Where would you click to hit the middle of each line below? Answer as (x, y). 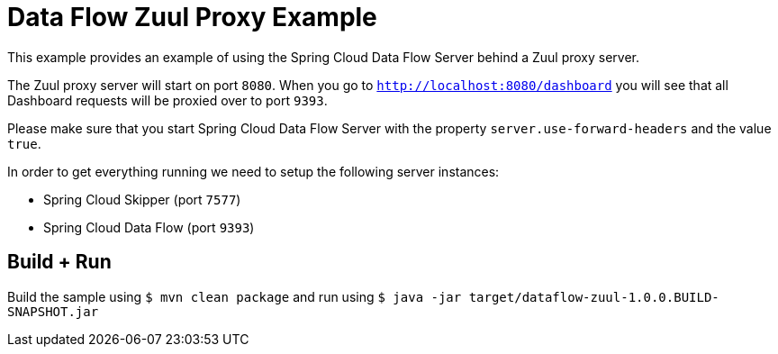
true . (24, 143)
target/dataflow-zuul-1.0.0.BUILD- (594, 297)
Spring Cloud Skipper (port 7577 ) (142, 199)
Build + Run (59, 262)
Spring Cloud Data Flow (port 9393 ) (149, 227)
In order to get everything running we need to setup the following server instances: (253, 171)
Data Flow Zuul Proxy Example (192, 17)
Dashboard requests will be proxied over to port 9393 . (167, 100)
